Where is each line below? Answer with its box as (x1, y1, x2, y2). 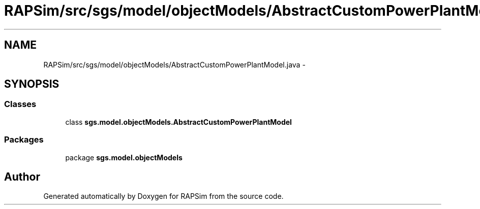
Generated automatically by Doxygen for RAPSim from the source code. (43, 192, 284, 201)
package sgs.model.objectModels (65, 153, 183, 162)
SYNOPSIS (4, 78, 59, 91)
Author (4, 170, 40, 183)
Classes (4, 99, 37, 110)
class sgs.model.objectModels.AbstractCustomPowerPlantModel (65, 117, 292, 126)
